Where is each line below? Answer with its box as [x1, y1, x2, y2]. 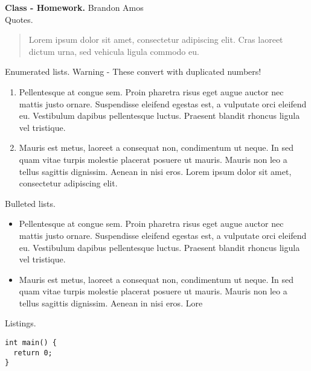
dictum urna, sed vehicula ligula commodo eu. [28, 45, 199, 57]
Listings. [5, 317, 36, 329]
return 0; [13, 348, 53, 357]
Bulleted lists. [5, 197, 56, 209]
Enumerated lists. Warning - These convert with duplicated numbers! [5, 65, 261, 78]
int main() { [5, 338, 57, 347]
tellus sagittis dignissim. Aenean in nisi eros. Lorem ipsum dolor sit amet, [19, 165, 292, 177]
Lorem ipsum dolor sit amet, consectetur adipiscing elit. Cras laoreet [28, 33, 283, 46]
